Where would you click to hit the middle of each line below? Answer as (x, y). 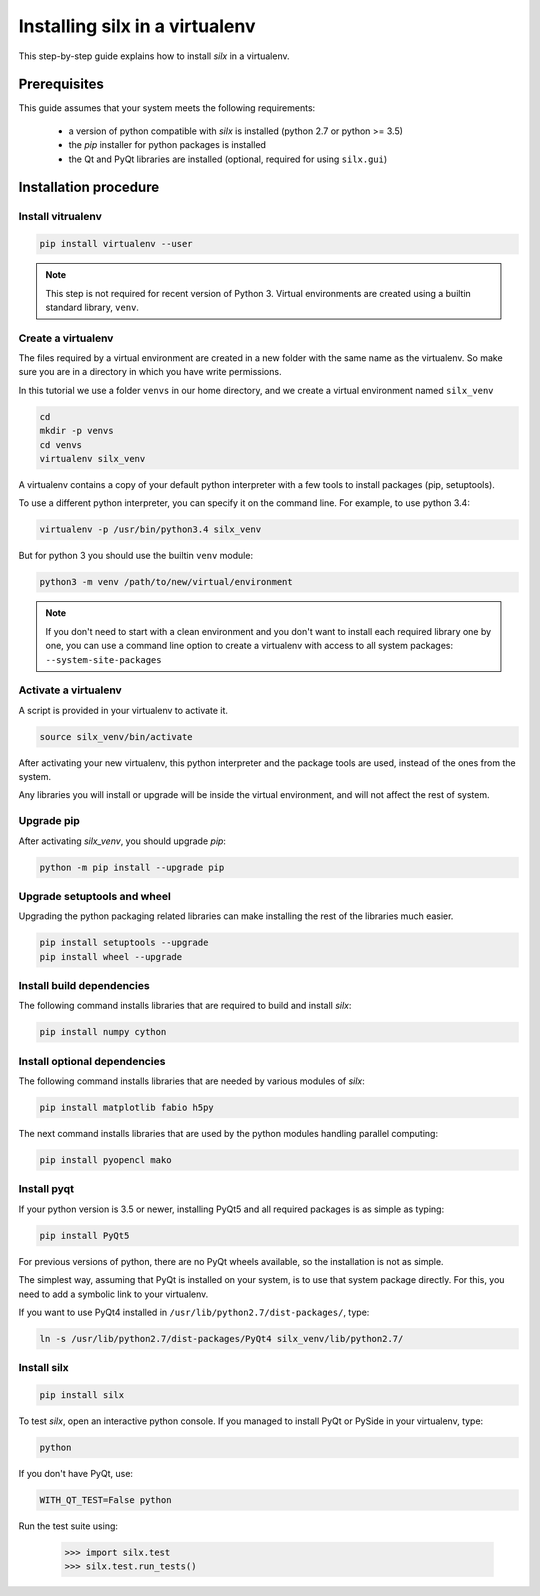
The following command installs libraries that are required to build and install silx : (185, 1006)
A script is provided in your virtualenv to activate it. (123, 710)
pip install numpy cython (103, 1032)
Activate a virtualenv (70, 690)
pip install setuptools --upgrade (124, 943)
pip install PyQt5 (84, 1235)
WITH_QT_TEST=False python (105, 1499)
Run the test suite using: (68, 1526)
